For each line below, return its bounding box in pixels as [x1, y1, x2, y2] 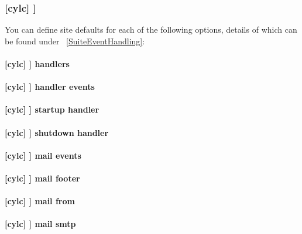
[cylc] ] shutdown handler [5, 126, 109, 138]
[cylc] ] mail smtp [5, 218, 76, 230]
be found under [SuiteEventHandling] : [5, 34, 145, 47]
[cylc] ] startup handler [5, 103, 99, 116]
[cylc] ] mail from [5, 195, 75, 207]
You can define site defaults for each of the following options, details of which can [5, 23, 297, 36]
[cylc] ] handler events [5, 81, 95, 93]
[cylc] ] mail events [5, 149, 81, 161]
